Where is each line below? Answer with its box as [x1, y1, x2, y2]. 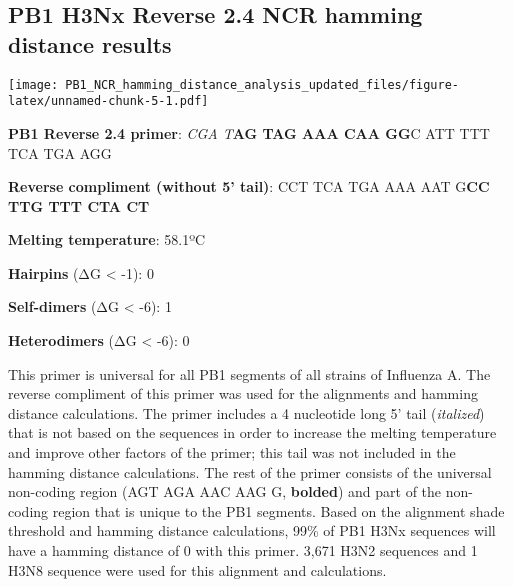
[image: [8, 77, 59, 92]
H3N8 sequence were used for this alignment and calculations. [8, 559, 387, 580]
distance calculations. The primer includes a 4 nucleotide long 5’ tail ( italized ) [8, 402, 485, 423]
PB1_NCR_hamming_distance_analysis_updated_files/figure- [65, 77, 460, 92]
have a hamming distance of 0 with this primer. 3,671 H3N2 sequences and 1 [8, 540, 478, 560]
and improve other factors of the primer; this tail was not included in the [8, 442, 456, 463]
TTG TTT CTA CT [8, 195, 150, 216]
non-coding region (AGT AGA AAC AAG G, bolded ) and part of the [8, 481, 442, 502]
